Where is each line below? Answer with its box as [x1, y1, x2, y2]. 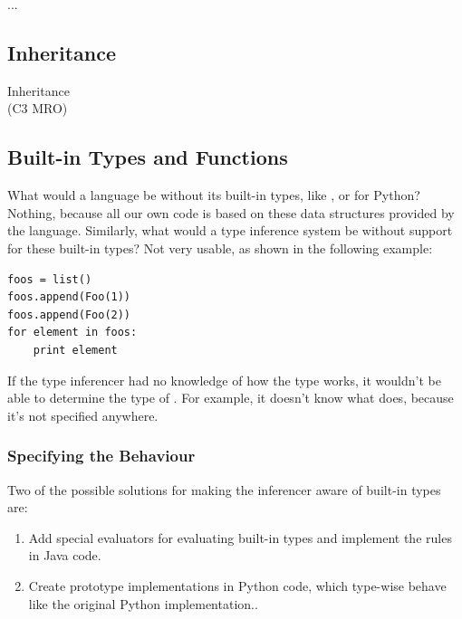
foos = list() [7, 272, 92, 286]
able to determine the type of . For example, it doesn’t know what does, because [7, 388, 454, 407]
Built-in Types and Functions [7, 143, 288, 171]
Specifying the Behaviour [7, 444, 196, 467]
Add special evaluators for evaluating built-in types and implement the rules [28, 528, 452, 547]
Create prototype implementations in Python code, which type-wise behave [28, 576, 447, 595]
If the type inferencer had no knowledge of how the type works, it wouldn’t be [7, 370, 441, 389]
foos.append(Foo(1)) [7, 290, 131, 304]
